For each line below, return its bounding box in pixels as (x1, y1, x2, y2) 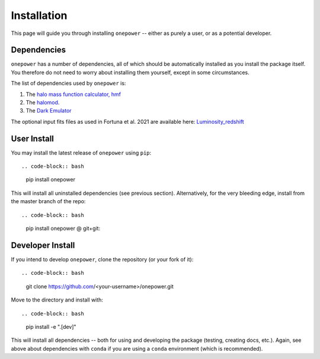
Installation (11, 9, 68, 22)
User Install (11, 133, 55, 143)
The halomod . (25, 99, 60, 106)
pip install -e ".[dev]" (25, 323, 76, 330)
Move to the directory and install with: (11, 296, 104, 303)
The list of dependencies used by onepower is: (11, 80, 126, 87)
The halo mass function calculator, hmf (25, 91, 121, 98)
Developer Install (11, 240, 75, 250)
